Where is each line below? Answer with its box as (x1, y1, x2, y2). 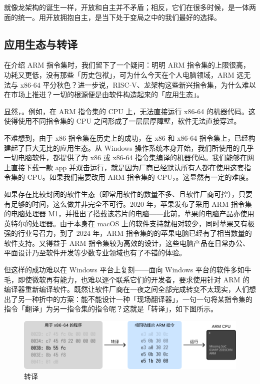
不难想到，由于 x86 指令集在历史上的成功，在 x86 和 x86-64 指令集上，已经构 (4, 132, 255, 143)
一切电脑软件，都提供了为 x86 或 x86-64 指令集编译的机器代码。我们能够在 (4, 152, 247, 163)
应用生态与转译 (4, 36, 77, 52)
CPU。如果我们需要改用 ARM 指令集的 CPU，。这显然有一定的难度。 (27, 172, 253, 182)
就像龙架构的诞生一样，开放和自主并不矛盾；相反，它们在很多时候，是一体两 (4, 2, 256, 12)
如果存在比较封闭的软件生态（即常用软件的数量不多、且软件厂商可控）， (4, 188, 238, 199)
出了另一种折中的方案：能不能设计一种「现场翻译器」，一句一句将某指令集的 (4, 293, 252, 304)
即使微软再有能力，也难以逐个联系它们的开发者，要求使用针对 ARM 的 (17, 274, 249, 284)
